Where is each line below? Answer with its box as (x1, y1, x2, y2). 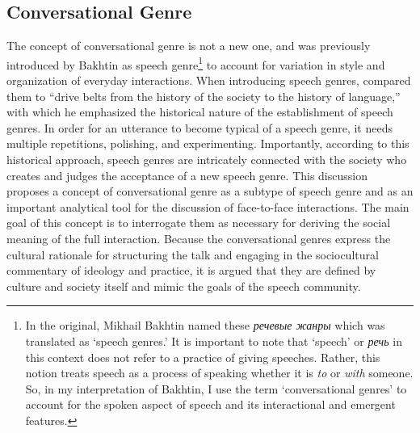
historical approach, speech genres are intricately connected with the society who (6, 151, 407, 168)
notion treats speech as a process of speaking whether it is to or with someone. (25, 364, 414, 381)
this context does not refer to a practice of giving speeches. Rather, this (25, 348, 380, 365)
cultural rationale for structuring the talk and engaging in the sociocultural (6, 246, 379, 263)
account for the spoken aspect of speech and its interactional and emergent (25, 396, 396, 413)
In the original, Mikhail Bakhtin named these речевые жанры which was (25, 317, 385, 334)
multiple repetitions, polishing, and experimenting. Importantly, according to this (6, 135, 409, 152)
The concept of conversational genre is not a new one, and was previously (6, 37, 371, 54)
